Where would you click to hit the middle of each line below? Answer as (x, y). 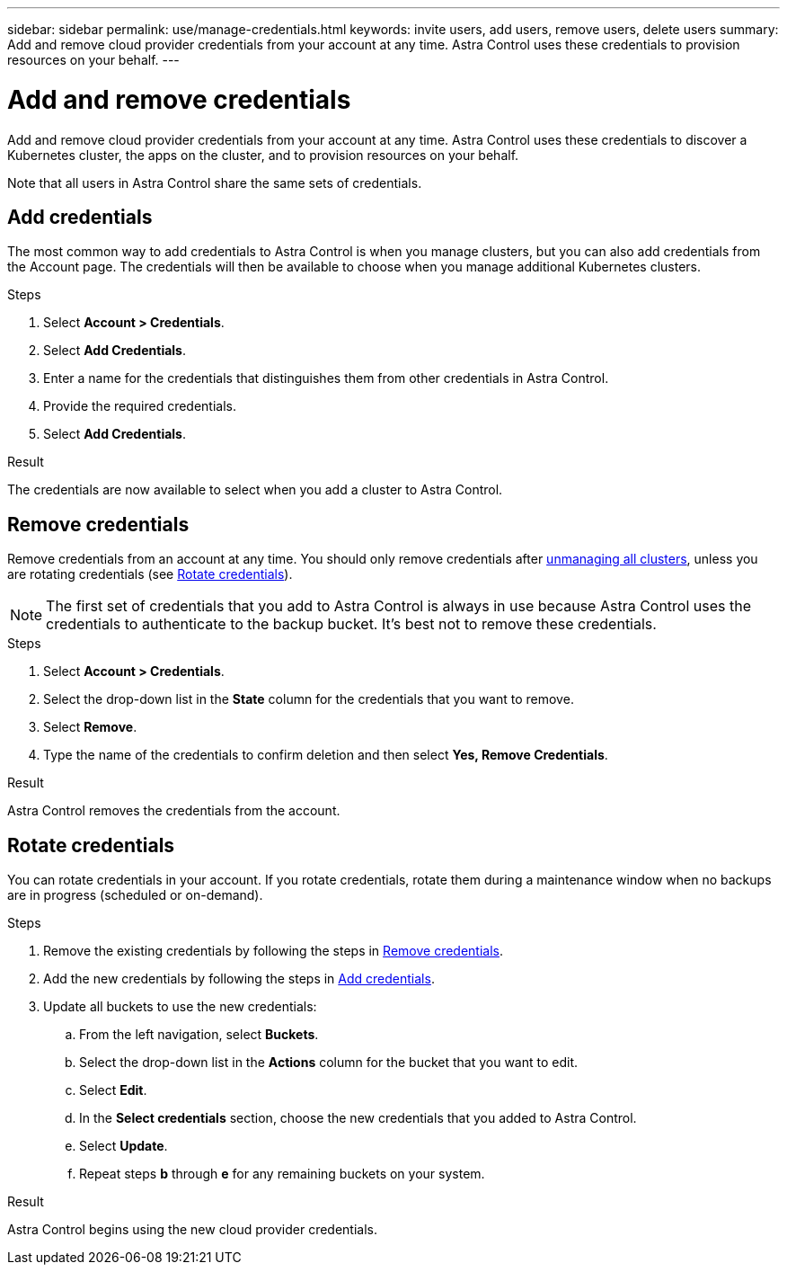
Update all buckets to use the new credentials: (180, 1007)
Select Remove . (90, 727)
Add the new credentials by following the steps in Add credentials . (239, 979)
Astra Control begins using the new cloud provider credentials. (192, 1230)
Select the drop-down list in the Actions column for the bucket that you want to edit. (329, 1063)
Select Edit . (113, 1090)
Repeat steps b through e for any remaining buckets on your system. (282, 1174)
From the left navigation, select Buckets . (199, 1035)
